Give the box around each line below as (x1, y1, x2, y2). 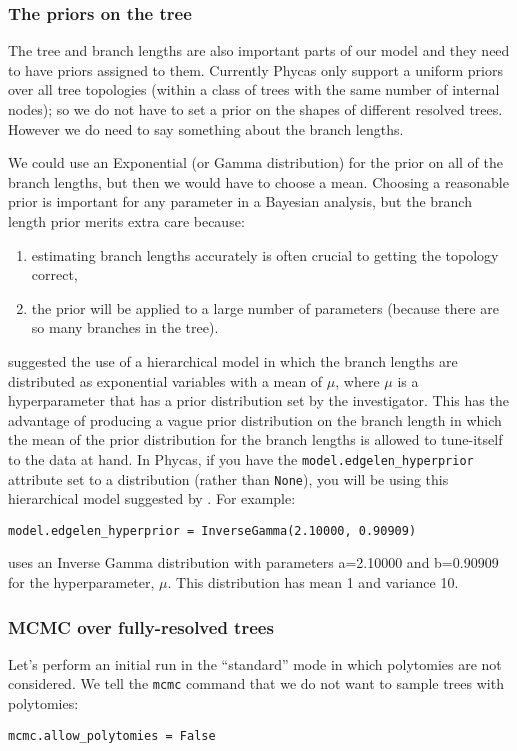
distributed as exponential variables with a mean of (8, 370, 323, 391)
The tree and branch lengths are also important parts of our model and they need (8, 40, 510, 61)
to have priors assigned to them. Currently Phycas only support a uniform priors (8, 59, 503, 80)
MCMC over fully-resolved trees (8, 614, 274, 639)
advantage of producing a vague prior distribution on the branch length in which (8, 409, 502, 430)
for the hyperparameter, (8, 572, 155, 593)
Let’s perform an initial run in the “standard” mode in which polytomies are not (8, 653, 502, 674)
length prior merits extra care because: (8, 210, 245, 231)
